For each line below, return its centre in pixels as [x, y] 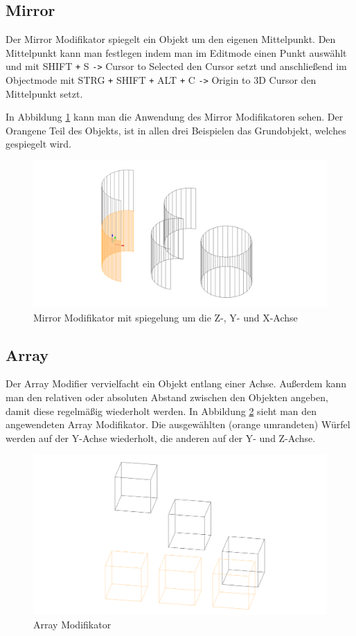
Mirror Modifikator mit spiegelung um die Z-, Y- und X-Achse [166, 317]
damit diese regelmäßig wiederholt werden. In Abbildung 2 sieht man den [161, 410]
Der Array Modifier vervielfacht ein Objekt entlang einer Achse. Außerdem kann [176, 383]
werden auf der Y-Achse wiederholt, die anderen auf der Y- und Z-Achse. [161, 438]
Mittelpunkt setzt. [44, 93]
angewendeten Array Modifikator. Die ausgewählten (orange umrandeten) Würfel [178, 424]
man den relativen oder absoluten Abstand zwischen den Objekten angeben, [167, 397]
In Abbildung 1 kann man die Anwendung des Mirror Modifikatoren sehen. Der [175, 117]
